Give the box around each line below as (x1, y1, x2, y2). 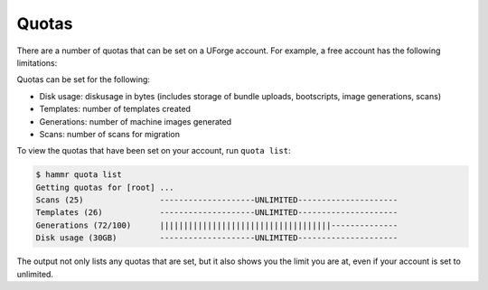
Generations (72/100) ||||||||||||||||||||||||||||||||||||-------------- (35, 220, 399, 230)
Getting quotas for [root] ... (35, 182, 175, 192)
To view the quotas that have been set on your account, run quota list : (16, 145, 291, 156)
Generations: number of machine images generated (39, 116, 232, 126)
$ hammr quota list (35, 170, 122, 180)
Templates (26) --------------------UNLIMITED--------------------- (35, 208, 399, 218)
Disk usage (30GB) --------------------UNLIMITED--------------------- (35, 233, 399, 243)
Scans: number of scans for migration (39, 128, 181, 139)
